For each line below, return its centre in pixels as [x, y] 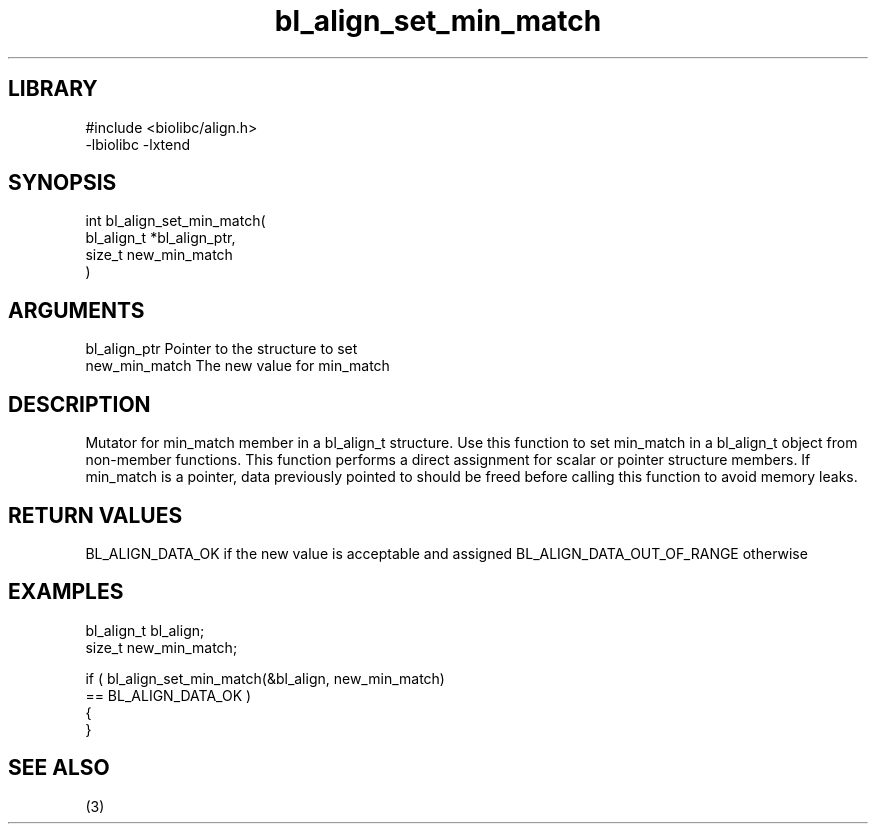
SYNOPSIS [62, 183]
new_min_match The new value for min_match [237, 366]
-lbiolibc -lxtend [138, 144]
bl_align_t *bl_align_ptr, [160, 238]
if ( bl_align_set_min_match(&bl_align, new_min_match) [265, 678]
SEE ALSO [59, 768]
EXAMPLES [66, 592]
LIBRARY [53, 89]
